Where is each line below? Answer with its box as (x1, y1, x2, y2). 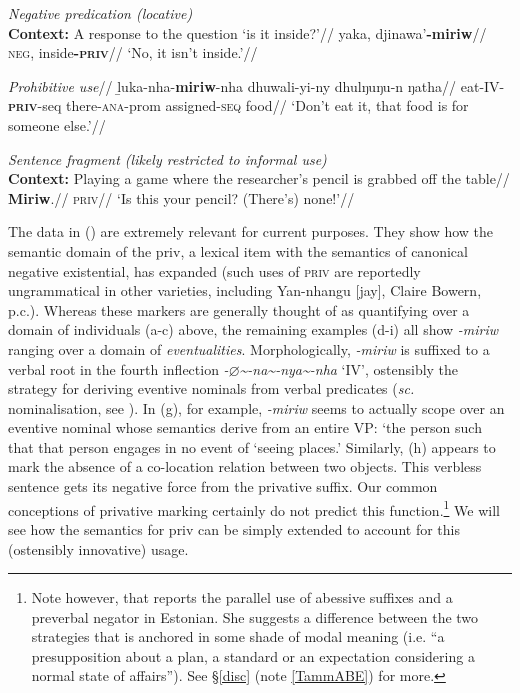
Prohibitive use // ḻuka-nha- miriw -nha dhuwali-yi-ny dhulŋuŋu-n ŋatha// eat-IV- (8, 75, 505, 96)
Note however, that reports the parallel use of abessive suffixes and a (31, 587, 453, 608)
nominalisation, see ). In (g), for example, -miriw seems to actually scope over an (8, 397, 505, 418)
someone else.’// (8, 114, 106, 135)
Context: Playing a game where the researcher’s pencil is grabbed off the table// (8, 168, 510, 189)
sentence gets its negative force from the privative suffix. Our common (8, 476, 438, 497)
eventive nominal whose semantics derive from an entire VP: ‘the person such (8, 417, 482, 438)
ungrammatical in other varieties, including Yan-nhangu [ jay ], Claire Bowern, (8, 280, 482, 301)
